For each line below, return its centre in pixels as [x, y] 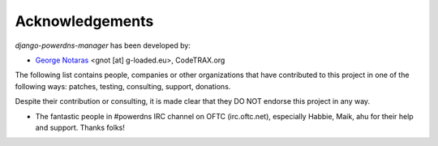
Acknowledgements [84, 21]
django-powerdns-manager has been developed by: [103, 45]
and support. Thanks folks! [80, 127]
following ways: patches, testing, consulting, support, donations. [123, 86]
